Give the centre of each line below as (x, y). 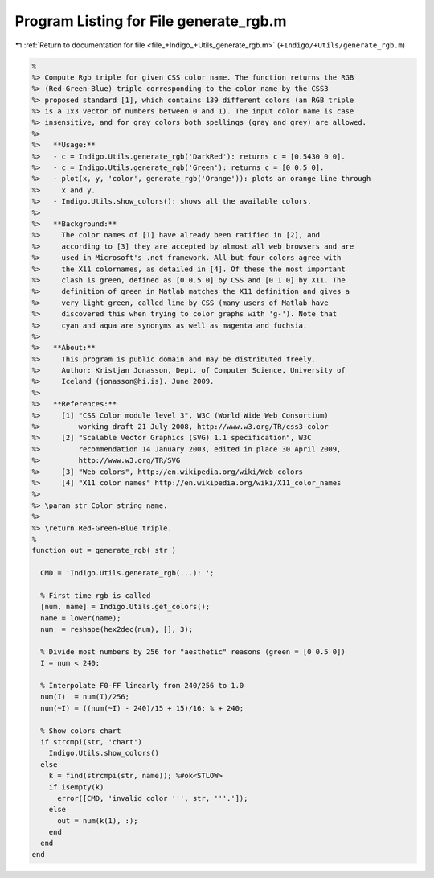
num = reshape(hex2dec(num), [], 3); (117, 629)
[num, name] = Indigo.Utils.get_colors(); (125, 607)
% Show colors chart (81, 731)
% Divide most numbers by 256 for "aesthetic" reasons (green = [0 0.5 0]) (193, 651)
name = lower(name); (81, 618)
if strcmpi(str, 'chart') (91, 742)
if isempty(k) (76, 787)
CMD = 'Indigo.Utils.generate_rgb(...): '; (127, 573)
